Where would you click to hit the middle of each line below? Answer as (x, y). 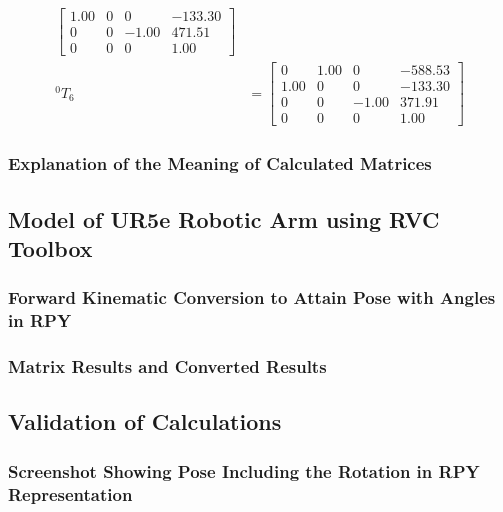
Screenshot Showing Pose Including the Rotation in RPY (244, 470)
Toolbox (50, 247)
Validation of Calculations (145, 421)
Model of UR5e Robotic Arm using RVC (224, 218)
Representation (70, 493)
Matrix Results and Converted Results (167, 365)
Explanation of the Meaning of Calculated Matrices (220, 163)
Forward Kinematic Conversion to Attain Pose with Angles (252, 297)
